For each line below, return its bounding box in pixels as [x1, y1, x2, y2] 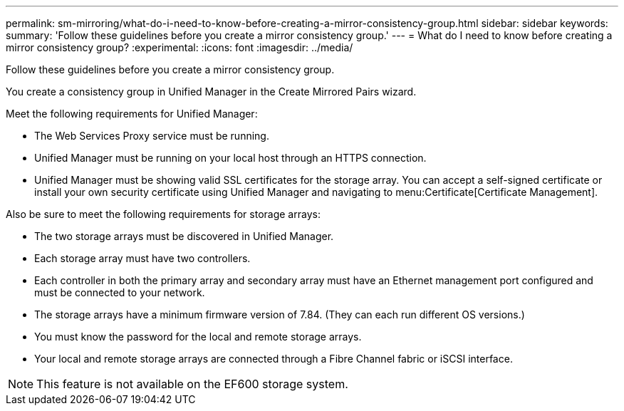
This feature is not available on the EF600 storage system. [36, 377, 348, 391]
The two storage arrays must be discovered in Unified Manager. [34, 230, 334, 242]
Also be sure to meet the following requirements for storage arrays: [6, 208, 321, 220]
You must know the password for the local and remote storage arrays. [34, 331, 362, 343]
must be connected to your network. [34, 286, 205, 298]
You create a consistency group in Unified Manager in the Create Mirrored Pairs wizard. [6, 85, 417, 98]
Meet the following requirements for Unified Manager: [6, 108, 258, 120]
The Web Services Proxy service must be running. [34, 130, 269, 142]
